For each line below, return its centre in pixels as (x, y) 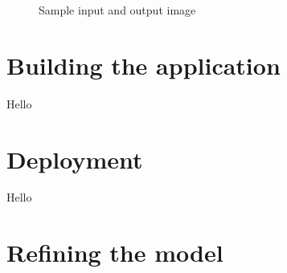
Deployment (75, 159)
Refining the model (115, 253)
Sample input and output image (117, 10)
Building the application (143, 65)
